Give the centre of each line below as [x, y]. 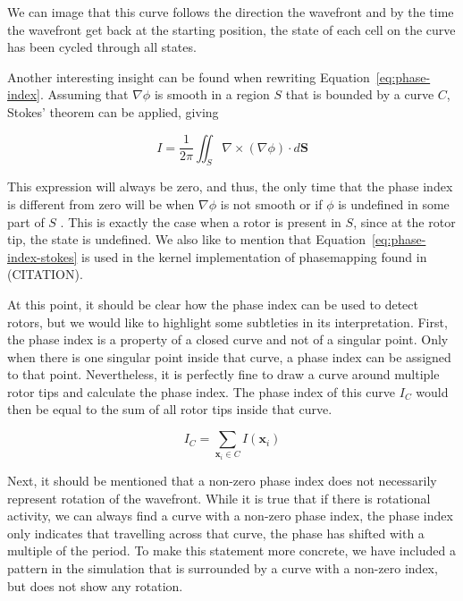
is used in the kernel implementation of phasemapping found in [254, 256]
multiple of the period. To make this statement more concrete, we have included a [231, 550]
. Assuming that [84, 94]
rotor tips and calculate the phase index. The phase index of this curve [202, 391]
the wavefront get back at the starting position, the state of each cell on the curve [231, 29]
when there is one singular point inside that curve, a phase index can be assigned [229, 356]
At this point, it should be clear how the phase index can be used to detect [213, 304]
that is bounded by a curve [360, 94]
